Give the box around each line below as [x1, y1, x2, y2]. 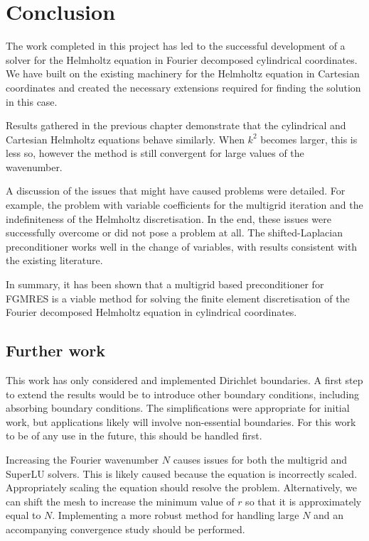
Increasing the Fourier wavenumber [6, 452, 159, 466]
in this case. [6, 94, 58, 109]
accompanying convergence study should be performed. [6, 521, 245, 536]
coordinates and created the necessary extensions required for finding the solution [6, 80, 361, 94]
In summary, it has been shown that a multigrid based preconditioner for [6, 277, 324, 292]
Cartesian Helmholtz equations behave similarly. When [6, 131, 245, 146]
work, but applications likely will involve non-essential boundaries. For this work [6, 414, 356, 429]
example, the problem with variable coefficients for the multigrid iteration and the [6, 197, 363, 212]
